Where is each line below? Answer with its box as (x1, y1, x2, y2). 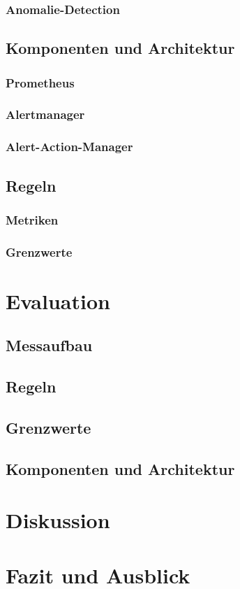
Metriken (6, 211, 59, 228)
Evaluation (6, 286, 110, 315)
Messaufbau (6, 334, 93, 356)
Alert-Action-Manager (6, 138, 133, 155)
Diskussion (6, 506, 110, 534)
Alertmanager (6, 106, 85, 123)
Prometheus (6, 73, 75, 91)
